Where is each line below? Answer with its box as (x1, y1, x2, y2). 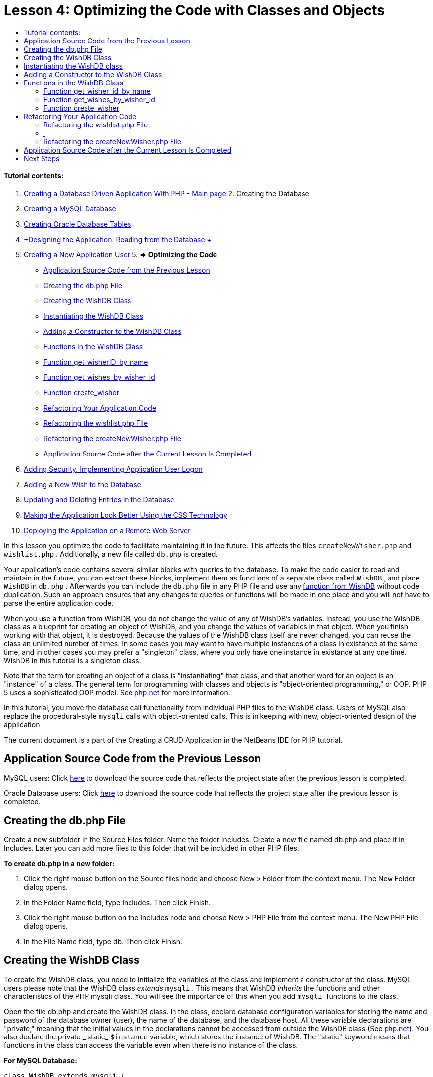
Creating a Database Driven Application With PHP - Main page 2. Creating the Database (24, 189, 309, 198)
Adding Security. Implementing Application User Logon (24, 464, 203, 473)
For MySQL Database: (4, 1056, 77, 1065)
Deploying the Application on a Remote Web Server (24, 526, 191, 535)
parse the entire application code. (4, 598, 114, 607)
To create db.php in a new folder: (4, 859, 115, 868)
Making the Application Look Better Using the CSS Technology (24, 510, 227, 519)
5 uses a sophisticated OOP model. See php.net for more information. (4, 688, 230, 697)
